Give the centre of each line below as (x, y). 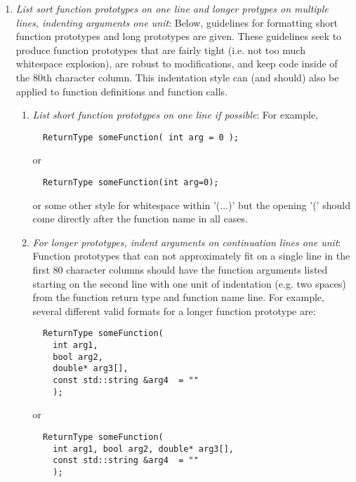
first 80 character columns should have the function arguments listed (180, 270)
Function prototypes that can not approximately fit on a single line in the (191, 256)
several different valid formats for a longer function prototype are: (174, 310)
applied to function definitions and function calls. (122, 91)
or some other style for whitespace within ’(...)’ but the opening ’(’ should (191, 205)
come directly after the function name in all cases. (140, 219)
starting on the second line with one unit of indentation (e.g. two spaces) (189, 283)
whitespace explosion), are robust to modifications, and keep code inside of (177, 63)
